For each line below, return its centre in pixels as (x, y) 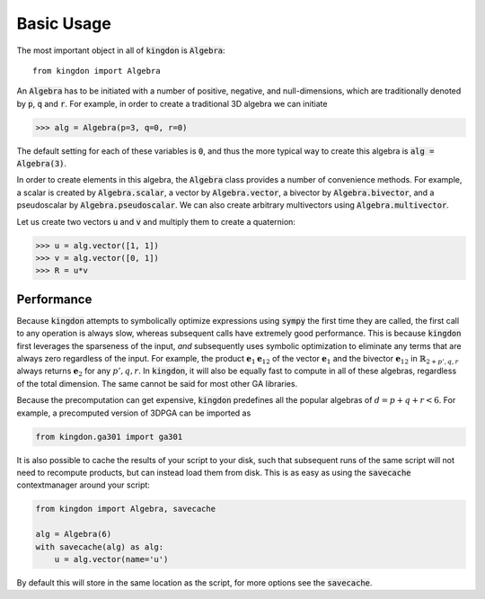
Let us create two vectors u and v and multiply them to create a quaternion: (156, 221)
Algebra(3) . (42, 164)
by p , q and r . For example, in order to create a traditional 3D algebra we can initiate (172, 103)
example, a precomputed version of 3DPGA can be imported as (134, 413)
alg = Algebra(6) (74, 534)
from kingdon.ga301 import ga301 (109, 437)
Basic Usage (64, 23)
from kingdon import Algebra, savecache (125, 509)
